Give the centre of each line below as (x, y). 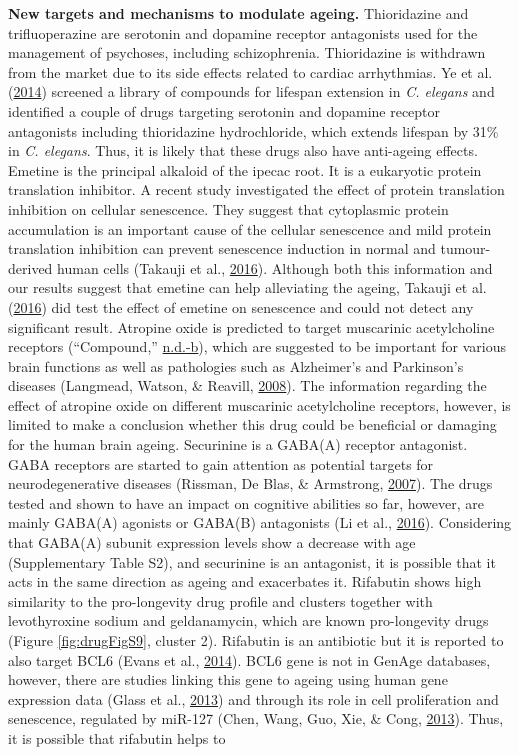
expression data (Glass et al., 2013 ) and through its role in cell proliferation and (253, 698)
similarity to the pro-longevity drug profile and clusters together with (220, 600)
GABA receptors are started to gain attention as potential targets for (221, 463)
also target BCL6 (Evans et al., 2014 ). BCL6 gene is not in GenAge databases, (249, 659)
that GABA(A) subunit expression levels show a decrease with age (212, 542)
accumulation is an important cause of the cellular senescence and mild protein (250, 228)
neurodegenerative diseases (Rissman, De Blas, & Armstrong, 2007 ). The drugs (250, 483)
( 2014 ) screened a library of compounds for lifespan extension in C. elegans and (251, 91)
